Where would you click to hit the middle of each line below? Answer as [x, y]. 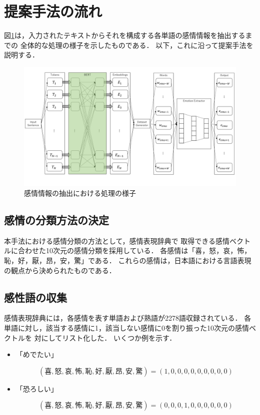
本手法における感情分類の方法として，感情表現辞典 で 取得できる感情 [117, 240]
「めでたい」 [37, 354]
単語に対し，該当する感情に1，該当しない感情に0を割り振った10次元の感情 [126, 327]
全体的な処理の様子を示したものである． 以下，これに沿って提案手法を [137, 45]
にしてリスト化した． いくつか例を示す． [109, 337]
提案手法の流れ [53, 11]
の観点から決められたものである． [60, 270]
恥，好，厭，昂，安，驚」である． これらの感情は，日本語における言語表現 [128, 260]
